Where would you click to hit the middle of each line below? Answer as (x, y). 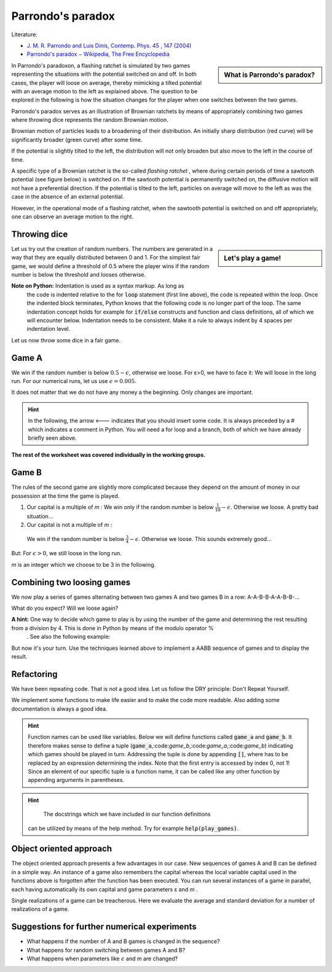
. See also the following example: (69, 637)
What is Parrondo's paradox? (270, 75)
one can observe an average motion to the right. (73, 216)
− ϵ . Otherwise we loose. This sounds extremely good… (200, 539)
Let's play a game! (253, 258)
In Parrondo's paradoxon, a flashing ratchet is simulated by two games (101, 65)
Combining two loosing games (71, 582)
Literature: (25, 34)
